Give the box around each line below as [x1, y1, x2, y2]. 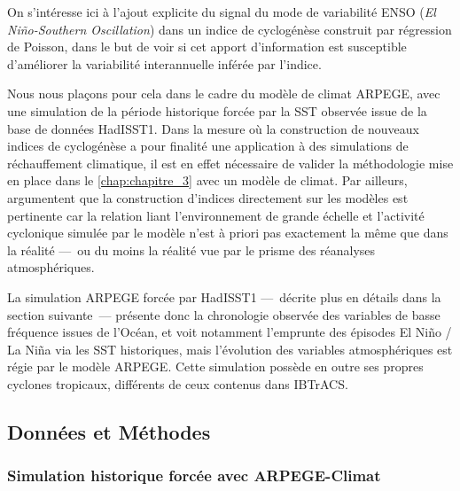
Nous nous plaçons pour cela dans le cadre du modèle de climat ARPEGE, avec [7, 84, 441, 103]
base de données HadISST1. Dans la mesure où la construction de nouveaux [7, 119, 419, 137]
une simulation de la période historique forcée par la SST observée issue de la [7, 101, 427, 120]
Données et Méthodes [7, 417, 211, 445]
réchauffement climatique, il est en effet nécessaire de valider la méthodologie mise [7, 153, 454, 172]
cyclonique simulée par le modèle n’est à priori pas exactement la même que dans [7, 223, 448, 242]
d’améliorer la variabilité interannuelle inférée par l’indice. [7, 54, 322, 73]
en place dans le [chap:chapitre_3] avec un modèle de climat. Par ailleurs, [7, 171, 408, 190]
